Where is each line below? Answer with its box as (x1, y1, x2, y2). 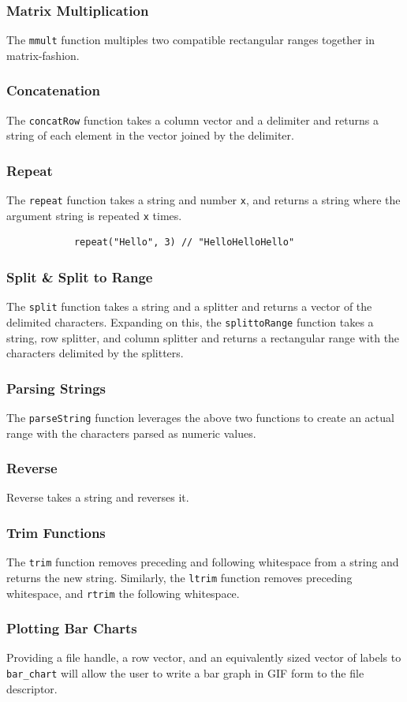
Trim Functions (6, 522, 106, 542)
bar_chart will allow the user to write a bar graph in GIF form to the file (6, 665, 364, 681)
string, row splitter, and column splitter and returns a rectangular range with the (6, 329, 400, 345)
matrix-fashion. (6, 47, 80, 63)
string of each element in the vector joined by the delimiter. (6, 127, 294, 144)
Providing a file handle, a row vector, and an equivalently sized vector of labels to (6, 649, 401, 666)
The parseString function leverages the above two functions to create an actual (6, 409, 394, 425)
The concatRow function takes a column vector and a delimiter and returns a (6, 111, 379, 128)
